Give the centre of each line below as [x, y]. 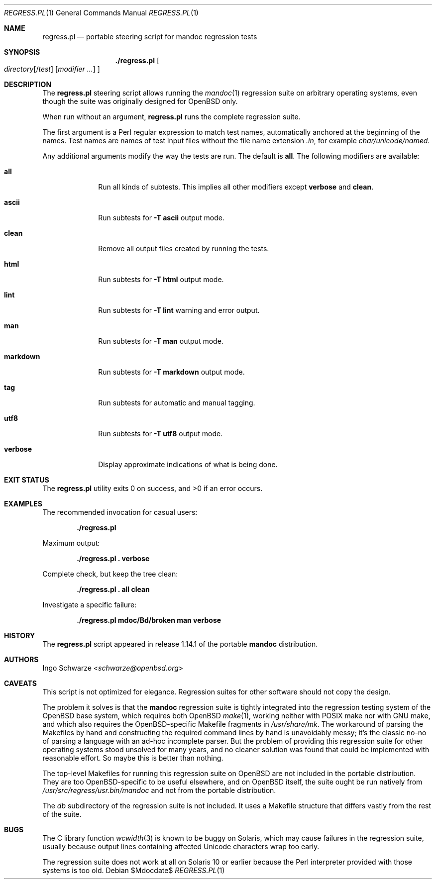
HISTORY [20, 636]
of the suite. [62, 814]
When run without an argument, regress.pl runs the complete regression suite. [171, 117]
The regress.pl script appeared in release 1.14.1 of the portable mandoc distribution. [180, 644]
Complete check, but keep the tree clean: [110, 574]
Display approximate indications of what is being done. [188, 464]
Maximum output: [71, 543]
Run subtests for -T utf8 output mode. [161, 434]
